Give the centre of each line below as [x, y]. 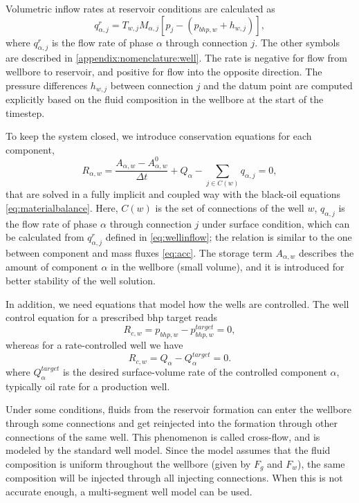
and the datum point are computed [278, 85]
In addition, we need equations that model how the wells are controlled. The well [177, 303]
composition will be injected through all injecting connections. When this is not [174, 478]
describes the [326, 252]
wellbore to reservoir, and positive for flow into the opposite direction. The [164, 71]
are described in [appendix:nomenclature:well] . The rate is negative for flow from [176, 58]
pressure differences [47, 85]
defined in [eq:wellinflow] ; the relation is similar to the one [229, 237]
